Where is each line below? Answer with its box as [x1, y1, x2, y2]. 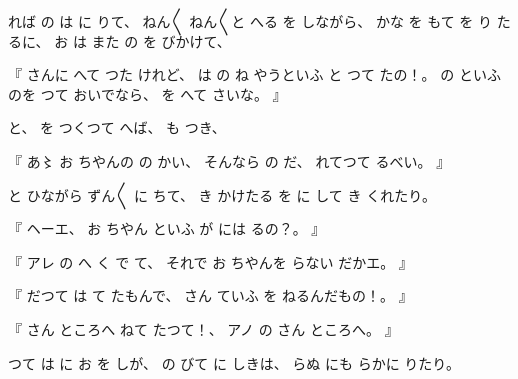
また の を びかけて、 [91, 30, 231, 51]
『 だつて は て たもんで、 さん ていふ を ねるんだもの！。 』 [8, 285, 413, 306]
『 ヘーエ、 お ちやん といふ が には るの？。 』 [8, 218, 326, 239]
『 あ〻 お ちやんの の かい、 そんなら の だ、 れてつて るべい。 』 [8, 150, 451, 171]
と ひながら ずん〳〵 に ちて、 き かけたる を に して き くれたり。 [8, 184, 436, 205]
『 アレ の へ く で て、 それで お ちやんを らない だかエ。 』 [8, 251, 413, 272]
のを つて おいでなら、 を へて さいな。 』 [8, 83, 287, 104]
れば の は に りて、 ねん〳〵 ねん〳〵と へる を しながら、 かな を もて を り [8, 11, 493, 31]
